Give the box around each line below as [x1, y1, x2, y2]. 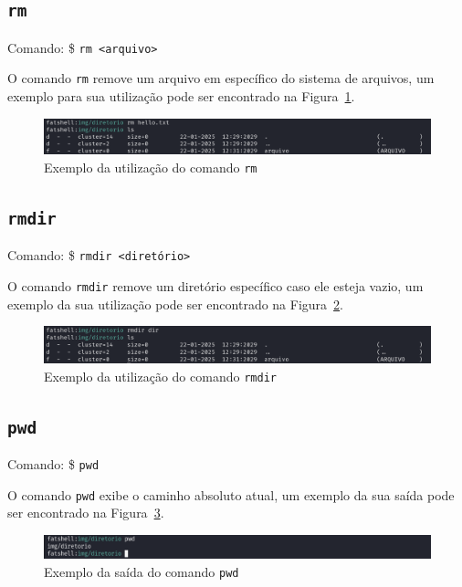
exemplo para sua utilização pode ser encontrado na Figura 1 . [7, 87, 355, 106]
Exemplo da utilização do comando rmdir [44, 366, 277, 385]
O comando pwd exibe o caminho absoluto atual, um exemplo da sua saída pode [7, 485, 455, 504]
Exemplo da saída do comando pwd [44, 561, 239, 581]
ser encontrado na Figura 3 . [7, 503, 164, 522]
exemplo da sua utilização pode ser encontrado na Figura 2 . [7, 294, 343, 313]
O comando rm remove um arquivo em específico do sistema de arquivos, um [7, 68, 435, 88]
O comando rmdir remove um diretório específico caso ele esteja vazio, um [7, 277, 424, 296]
